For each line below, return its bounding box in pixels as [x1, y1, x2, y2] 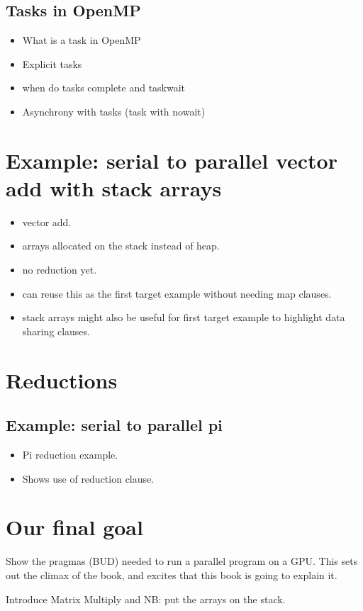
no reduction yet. [22, 262, 97, 277]
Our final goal [6, 512, 143, 542]
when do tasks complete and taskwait [22, 80, 186, 95]
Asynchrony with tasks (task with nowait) [22, 103, 206, 118]
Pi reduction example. [22, 447, 118, 462]
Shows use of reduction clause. [22, 471, 155, 486]
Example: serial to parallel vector [6, 145, 337, 174]
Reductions [6, 365, 118, 394]
